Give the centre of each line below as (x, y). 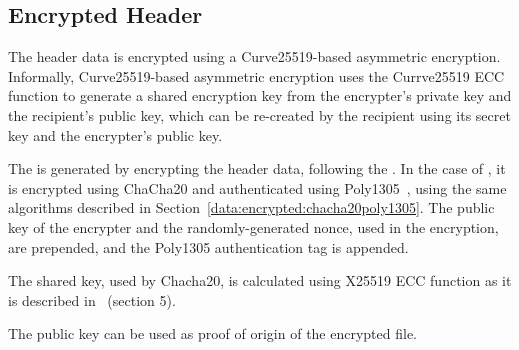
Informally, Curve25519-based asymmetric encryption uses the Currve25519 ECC (256, 75)
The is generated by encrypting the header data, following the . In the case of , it (257, 168)
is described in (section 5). (92, 299)
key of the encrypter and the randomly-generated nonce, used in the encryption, (253, 226)
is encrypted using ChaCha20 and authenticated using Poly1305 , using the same (257, 187)
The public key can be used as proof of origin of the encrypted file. (213, 333)
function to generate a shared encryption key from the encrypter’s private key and (260, 95)
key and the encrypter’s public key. (115, 134)
